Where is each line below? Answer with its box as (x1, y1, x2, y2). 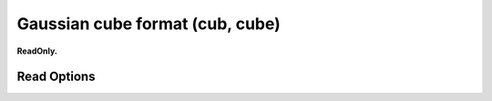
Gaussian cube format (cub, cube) (16, 14, 282, 34)
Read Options (16, 69, 96, 85)
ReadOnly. (16, 45, 58, 56)
